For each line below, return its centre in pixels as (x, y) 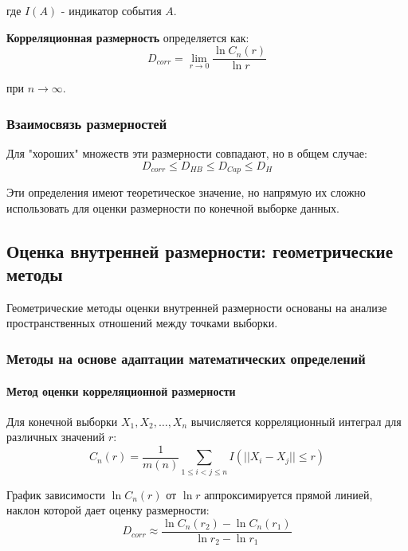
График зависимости (56, 494)
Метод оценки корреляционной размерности (121, 391)
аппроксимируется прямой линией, (288, 494)
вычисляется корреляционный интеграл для (296, 421)
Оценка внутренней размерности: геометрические (200, 250)
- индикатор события (111, 10)
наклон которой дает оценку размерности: (108, 510)
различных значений (56, 437)
